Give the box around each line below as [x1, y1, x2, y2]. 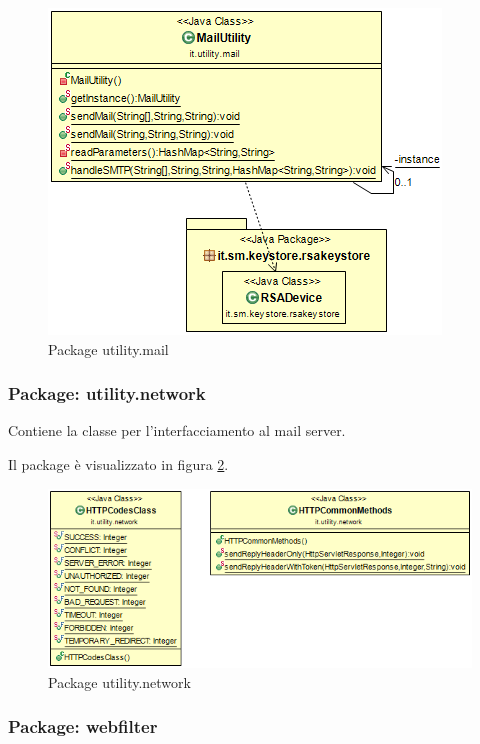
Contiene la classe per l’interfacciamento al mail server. [8, 420, 346, 441]
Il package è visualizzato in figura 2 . [8, 454, 229, 474]
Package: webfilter [8, 714, 158, 739]
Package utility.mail [48, 338, 169, 359]
